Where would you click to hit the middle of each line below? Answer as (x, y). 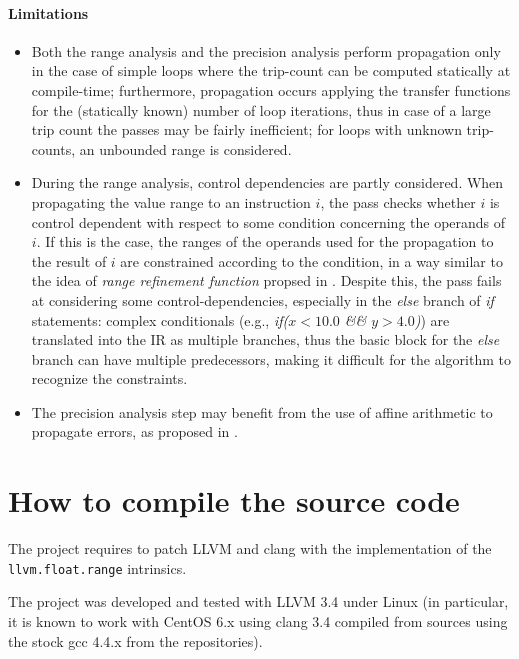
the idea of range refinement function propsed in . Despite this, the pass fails (266, 280)
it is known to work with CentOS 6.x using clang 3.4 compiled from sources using (258, 621)
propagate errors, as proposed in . (134, 431)
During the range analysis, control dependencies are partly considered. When (267, 182)
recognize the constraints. (109, 378)
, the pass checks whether (398, 201)
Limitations (48, 12)
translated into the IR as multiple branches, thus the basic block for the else (265, 339)
